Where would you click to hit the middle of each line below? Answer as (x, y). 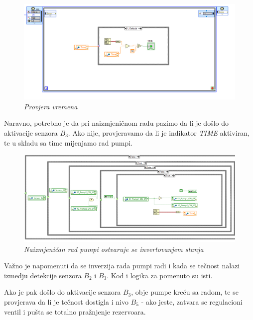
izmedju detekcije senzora (43, 275)
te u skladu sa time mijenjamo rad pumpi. (68, 142)
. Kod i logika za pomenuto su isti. (160, 275)
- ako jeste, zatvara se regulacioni (192, 302)
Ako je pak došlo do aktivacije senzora (63, 292)
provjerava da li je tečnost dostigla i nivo (66, 302)
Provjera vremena (51, 106)
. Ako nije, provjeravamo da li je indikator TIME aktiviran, (159, 132)
